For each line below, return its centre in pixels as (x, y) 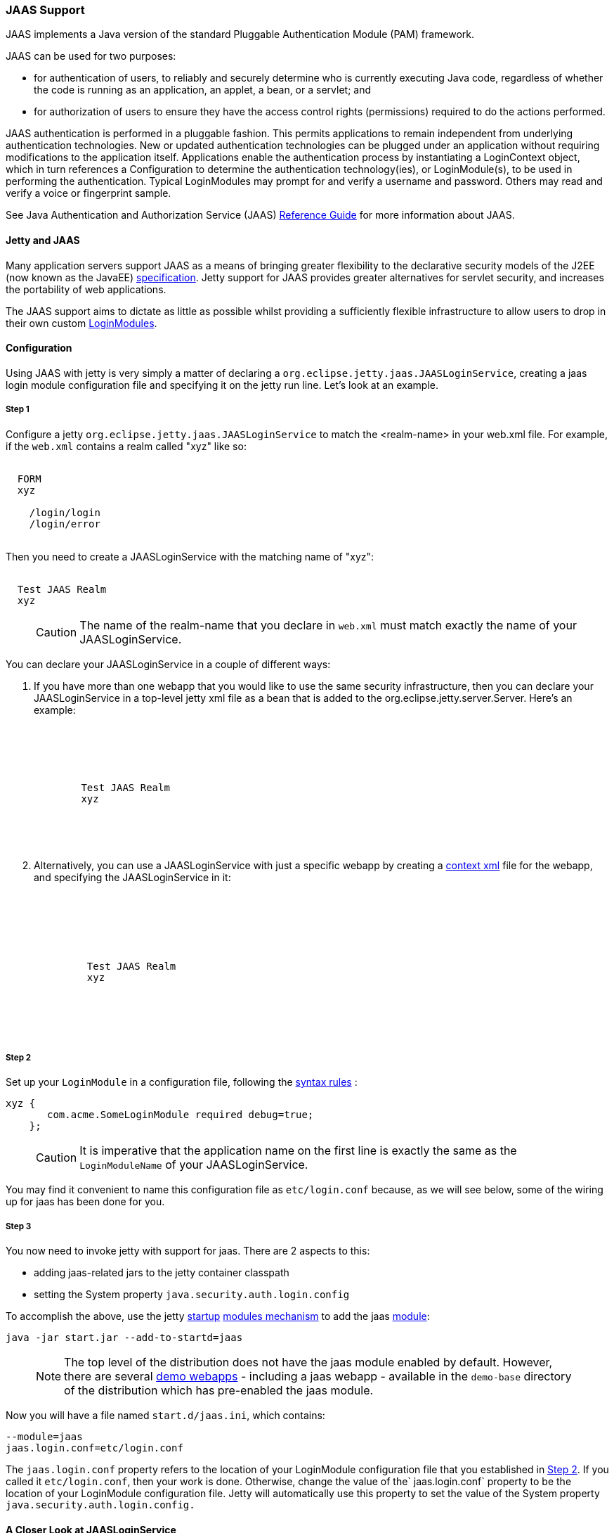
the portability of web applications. (86, 289)
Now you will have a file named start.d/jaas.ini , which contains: (165, 1416)
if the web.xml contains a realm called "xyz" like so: (126, 446)
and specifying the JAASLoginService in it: (132, 877)
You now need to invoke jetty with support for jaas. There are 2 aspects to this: (188, 1251)
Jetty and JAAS (43, 240)
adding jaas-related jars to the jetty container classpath (162, 1273)
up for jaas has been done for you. (85, 1202)
